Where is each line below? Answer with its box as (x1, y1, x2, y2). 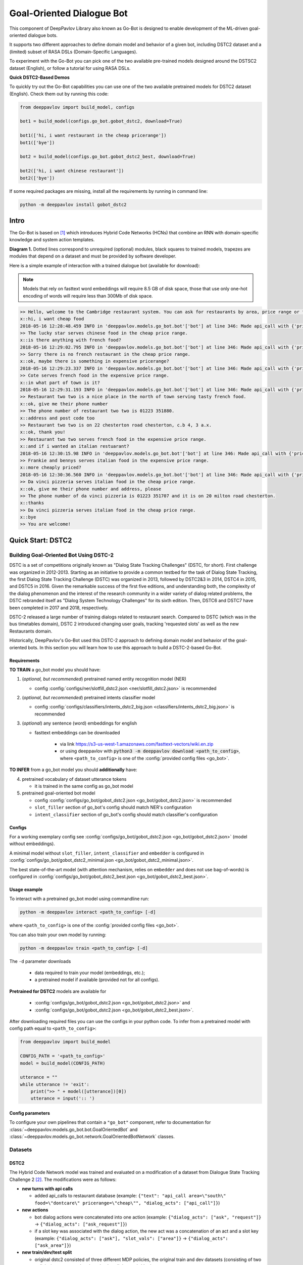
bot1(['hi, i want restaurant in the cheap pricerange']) (20, 133, 167, 139)
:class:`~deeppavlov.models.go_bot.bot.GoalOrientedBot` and (9, 1126, 138, 1132)
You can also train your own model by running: (9, 932, 107, 938)
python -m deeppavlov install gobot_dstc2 (20, 201, 127, 207)
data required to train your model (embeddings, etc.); (34, 969, 145, 976)
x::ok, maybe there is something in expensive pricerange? (20, 358, 169, 364)
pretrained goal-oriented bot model (22, 790, 95, 796)
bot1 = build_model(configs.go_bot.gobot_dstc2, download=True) (20, 118, 183, 124)
